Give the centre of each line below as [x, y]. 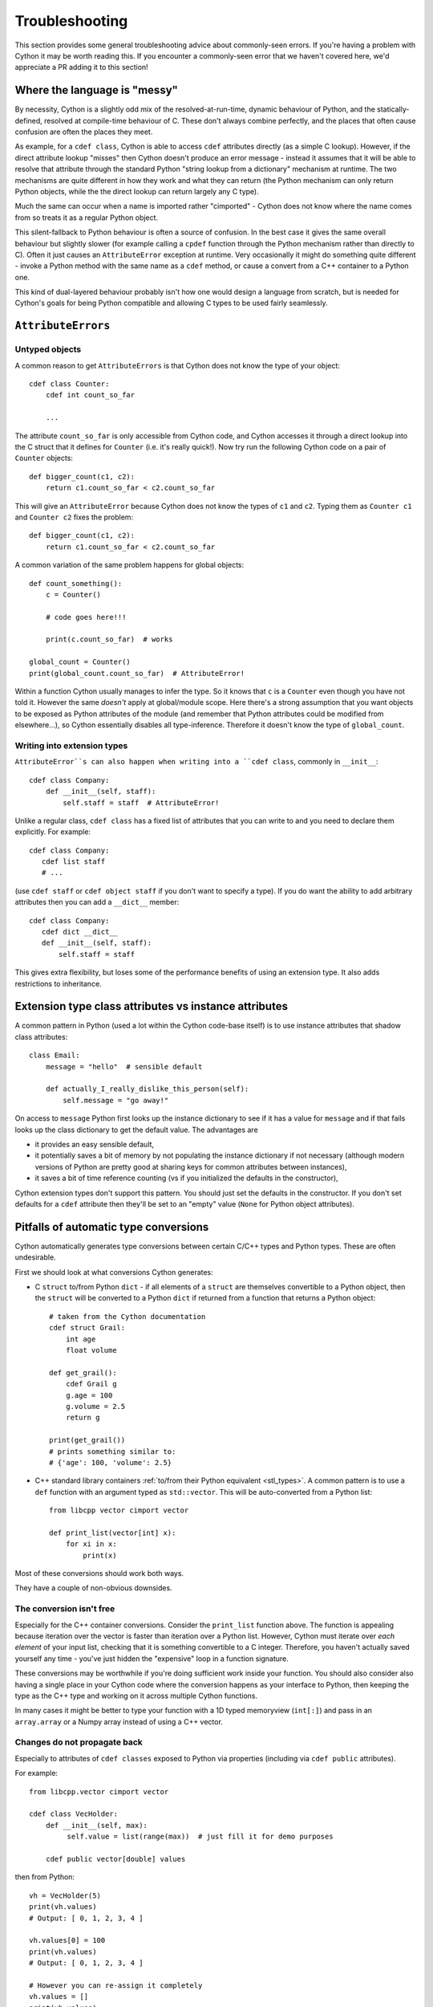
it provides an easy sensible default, [95, 1144]
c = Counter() [73, 594]
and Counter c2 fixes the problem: [74, 517]
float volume [91, 1350]
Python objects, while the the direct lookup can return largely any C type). [137, 191]
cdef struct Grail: [87, 1328]
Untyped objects [48, 349]
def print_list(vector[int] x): [113, 1533]
